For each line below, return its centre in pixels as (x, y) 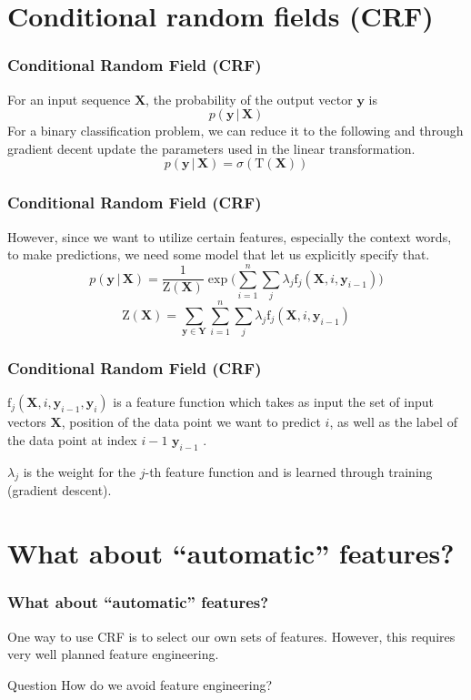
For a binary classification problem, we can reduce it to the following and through (235, 131)
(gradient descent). (60, 490)
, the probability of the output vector (249, 99)
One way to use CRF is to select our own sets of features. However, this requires (231, 636)
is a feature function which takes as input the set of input (273, 402)
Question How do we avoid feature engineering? (140, 684)
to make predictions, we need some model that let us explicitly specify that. (219, 254)
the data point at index (72, 439)
